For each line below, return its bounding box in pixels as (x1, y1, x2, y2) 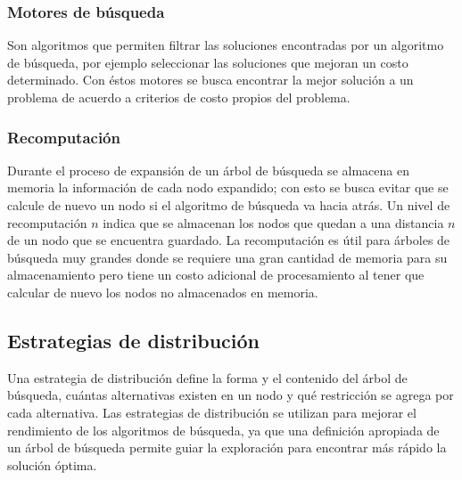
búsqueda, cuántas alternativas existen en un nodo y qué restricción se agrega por (7, 386, 454, 404)
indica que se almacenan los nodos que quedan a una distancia (103, 213, 444, 232)
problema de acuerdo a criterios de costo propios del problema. (7, 88, 351, 106)
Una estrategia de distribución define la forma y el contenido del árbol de (7, 368, 408, 386)
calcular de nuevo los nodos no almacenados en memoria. (7, 282, 318, 301)
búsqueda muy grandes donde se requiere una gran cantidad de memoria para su (7, 248, 448, 266)
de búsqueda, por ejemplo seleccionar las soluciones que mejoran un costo (7, 53, 408, 71)
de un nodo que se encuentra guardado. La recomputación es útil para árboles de (7, 231, 450, 249)
